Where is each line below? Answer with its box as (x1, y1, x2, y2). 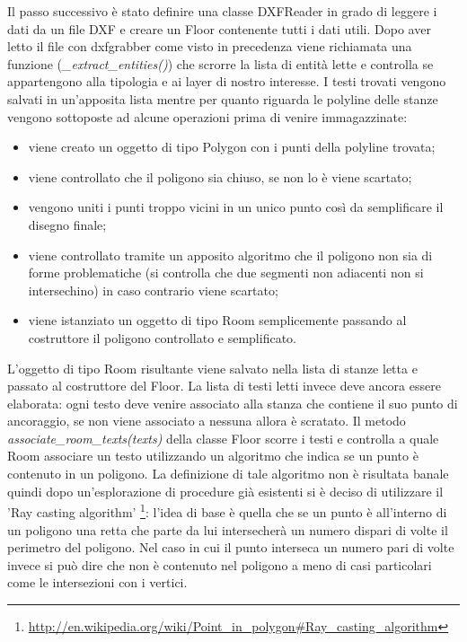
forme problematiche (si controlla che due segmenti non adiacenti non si (28, 263, 424, 282)
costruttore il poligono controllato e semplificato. (28, 328, 296, 347)
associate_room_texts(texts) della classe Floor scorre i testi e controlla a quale (7, 428, 439, 447)
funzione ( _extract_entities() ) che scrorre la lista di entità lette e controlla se (7, 54, 434, 73)
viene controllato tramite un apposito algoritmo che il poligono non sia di (28, 245, 433, 264)
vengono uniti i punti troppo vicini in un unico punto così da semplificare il (28, 198, 444, 216)
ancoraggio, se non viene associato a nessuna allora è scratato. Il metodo (7, 411, 406, 430)
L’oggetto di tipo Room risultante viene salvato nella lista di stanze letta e (7, 358, 418, 377)
